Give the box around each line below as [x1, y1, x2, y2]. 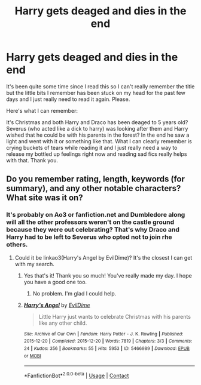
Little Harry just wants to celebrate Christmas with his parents [38, 313, 191, 320]
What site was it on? [6, 193, 83, 203]
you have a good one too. [23, 278, 87, 285]
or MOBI [23, 353, 42, 359]
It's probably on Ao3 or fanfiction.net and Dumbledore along [6, 211, 185, 219]
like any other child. [38, 319, 87, 327]
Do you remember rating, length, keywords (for [6, 174, 185, 184]
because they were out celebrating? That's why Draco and [6, 226, 179, 234]
